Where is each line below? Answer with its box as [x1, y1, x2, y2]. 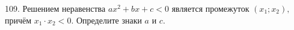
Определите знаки [76, 14, 142, 26]
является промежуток [171, 2, 250, 14]
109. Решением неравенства [5, 2, 106, 14]
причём [5, 14, 32, 26]
